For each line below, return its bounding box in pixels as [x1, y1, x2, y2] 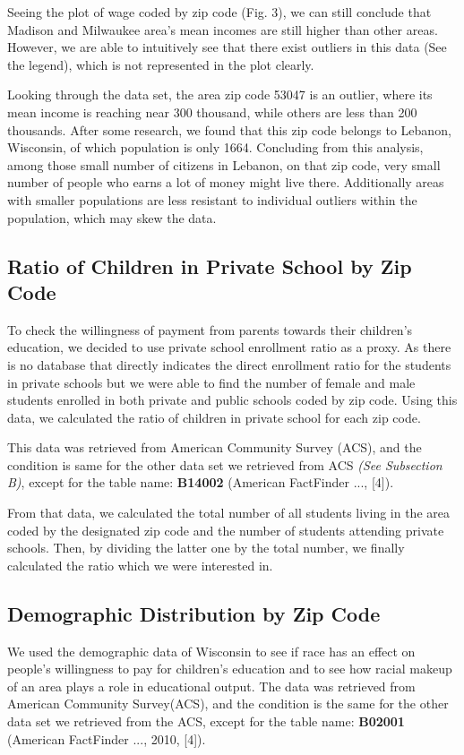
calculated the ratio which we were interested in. [7, 555, 273, 574]
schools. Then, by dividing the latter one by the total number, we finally [7, 538, 405, 557]
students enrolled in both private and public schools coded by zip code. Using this [7, 390, 458, 409]
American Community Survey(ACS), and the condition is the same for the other [7, 694, 449, 713]
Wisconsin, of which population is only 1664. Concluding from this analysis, [7, 138, 424, 157]
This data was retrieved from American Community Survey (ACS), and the [7, 438, 422, 457]
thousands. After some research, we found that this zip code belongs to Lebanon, [7, 120, 451, 139]
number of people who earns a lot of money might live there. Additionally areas [7, 173, 444, 192]
